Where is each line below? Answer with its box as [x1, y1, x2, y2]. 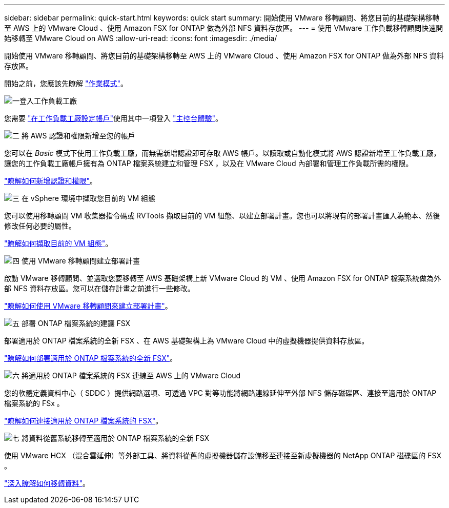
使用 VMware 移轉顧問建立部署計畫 [21, 256, 140, 265]
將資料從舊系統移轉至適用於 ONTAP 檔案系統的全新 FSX [21, 434, 210, 442]
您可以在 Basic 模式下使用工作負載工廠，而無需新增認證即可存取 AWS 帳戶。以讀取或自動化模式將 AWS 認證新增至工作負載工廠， [4, 149, 441, 157]
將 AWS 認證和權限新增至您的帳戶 [21, 131, 135, 140]
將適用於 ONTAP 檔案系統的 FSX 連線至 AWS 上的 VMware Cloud [21, 371, 241, 380]
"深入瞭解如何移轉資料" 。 [4, 479, 90, 487]
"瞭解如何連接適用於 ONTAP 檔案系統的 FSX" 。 [4, 416, 163, 425]
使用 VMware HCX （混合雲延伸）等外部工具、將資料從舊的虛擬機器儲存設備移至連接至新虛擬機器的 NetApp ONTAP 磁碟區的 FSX [4, 451, 441, 460]
